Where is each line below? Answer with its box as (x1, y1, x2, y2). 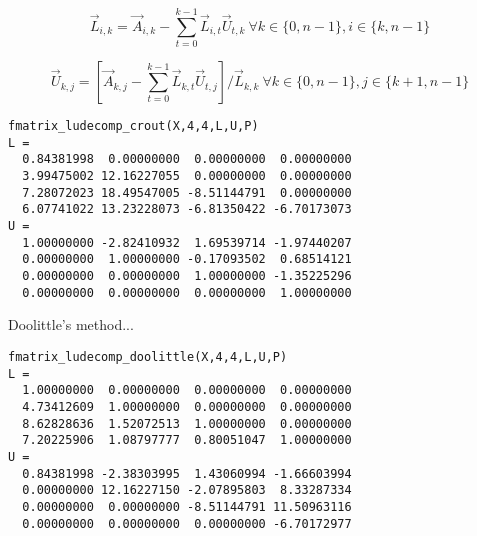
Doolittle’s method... (8, 314, 134, 335)
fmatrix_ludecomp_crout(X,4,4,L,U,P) (8, 119, 259, 134)
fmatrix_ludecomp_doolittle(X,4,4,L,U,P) (8, 349, 288, 364)
